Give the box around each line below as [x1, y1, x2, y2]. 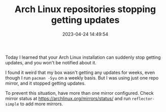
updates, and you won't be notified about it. [5, 59, 96, 65]
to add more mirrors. [20, 100, 63, 107]
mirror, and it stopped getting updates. [5, 80, 86, 86]
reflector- [131, 96, 155, 101]
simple [5, 101, 19, 107]
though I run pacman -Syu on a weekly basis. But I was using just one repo [5, 74, 159, 81]
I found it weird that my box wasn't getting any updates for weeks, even [5, 69, 155, 76]
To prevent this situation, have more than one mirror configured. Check [5, 90, 154, 96]
